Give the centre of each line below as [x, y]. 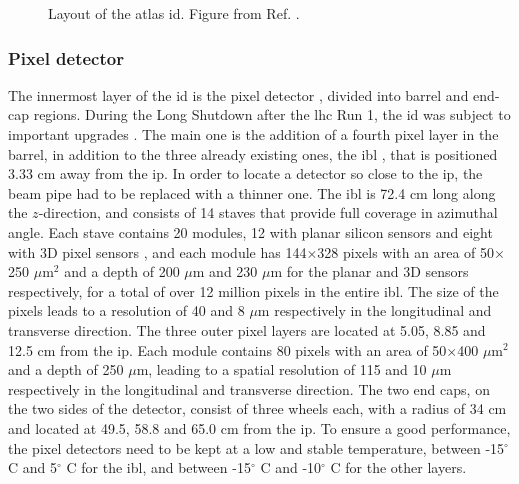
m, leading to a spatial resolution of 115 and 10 [281, 369]
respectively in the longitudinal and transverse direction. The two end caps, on [249, 388]
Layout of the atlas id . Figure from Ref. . [174, 13]
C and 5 [32, 467]
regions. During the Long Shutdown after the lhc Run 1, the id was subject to [272, 114]
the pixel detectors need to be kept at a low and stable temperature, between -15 [256, 447]
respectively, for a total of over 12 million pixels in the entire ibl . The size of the [253, 290]
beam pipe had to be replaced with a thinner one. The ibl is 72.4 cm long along [252, 192]
